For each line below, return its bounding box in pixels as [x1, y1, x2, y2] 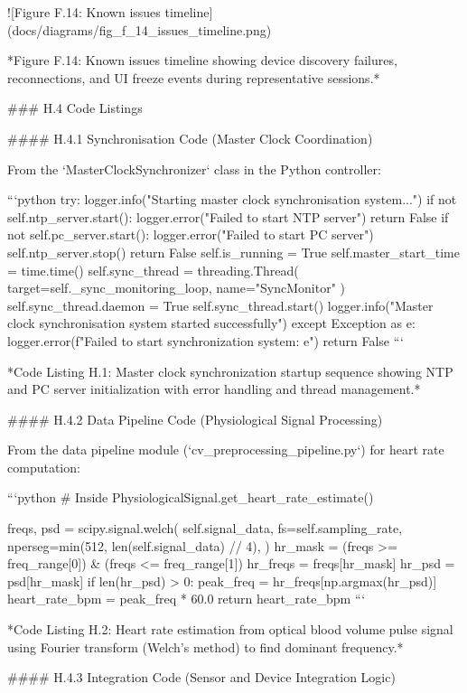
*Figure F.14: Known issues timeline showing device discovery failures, [7, 51, 397, 70]
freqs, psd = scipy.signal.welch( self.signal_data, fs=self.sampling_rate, [7, 519, 403, 538]
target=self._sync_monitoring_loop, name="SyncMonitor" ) [7, 278, 346, 297]
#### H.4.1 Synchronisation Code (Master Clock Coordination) [7, 128, 373, 147]
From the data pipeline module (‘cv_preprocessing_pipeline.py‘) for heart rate [7, 440, 444, 459]
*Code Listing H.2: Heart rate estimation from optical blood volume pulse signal [7, 620, 453, 639]
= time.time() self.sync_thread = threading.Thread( [7, 260, 299, 279]
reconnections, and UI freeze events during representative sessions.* [7, 68, 380, 87]
